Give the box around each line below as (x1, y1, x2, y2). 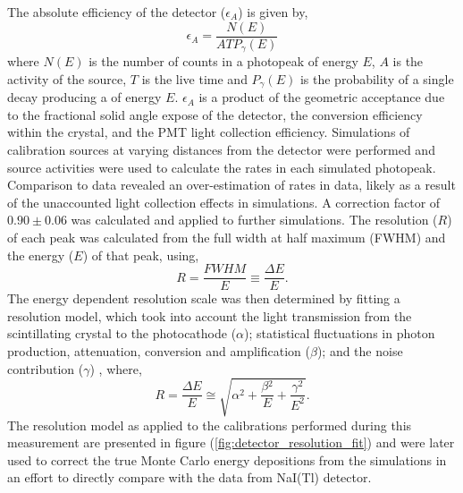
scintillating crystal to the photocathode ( (7, 324, 237, 343)
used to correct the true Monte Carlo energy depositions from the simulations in (7, 450, 447, 469)
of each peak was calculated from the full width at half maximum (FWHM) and (7, 227, 446, 246)
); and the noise (316, 341, 403, 360)
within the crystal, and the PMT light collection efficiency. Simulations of (7, 123, 410, 141)
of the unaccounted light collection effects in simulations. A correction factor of (7, 192, 441, 211)
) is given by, (238, 3, 308, 21)
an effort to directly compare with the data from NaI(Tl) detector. (7, 468, 372, 487)
